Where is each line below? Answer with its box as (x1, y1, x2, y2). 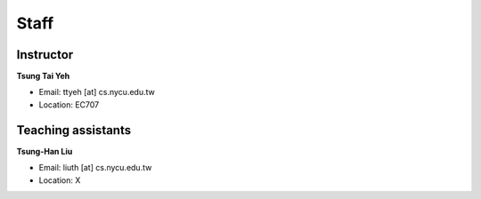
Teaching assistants (16, 123, 132, 138)
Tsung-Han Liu (16, 146, 73, 156)
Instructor (16, 47, 74, 62)
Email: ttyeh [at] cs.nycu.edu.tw (38, 87, 155, 98)
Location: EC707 (38, 99, 100, 110)
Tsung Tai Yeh (16, 71, 70, 82)
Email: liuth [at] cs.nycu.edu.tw (38, 163, 152, 173)
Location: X (38, 174, 81, 186)
